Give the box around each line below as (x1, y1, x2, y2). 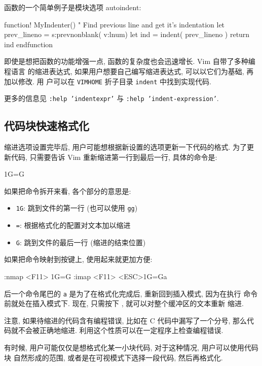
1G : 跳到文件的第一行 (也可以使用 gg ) (16, 203, 138, 213)
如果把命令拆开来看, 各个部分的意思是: (4, 185, 131, 196)
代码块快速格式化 (4, 118, 89, 134)
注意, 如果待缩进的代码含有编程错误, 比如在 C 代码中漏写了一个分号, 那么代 (4, 315, 254, 325)
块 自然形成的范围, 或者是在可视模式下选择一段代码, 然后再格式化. (4, 352, 223, 362)
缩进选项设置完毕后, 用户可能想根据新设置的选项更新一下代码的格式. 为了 (4, 142, 247, 152)
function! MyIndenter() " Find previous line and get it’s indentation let (4, 19, 225, 29)
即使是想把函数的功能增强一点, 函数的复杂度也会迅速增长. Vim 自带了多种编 (4, 56, 255, 66)
